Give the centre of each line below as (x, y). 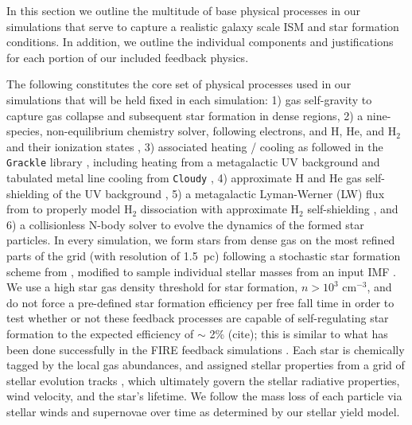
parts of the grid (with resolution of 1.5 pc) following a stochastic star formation (204, 256)
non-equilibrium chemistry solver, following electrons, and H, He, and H (222, 131)
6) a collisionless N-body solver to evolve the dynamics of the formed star (185, 224)
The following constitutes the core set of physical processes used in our (179, 84)
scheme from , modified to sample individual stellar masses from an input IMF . (202, 271)
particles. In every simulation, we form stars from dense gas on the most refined (201, 240)
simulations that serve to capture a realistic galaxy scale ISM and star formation (203, 26)
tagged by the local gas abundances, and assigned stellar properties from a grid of (206, 365)
